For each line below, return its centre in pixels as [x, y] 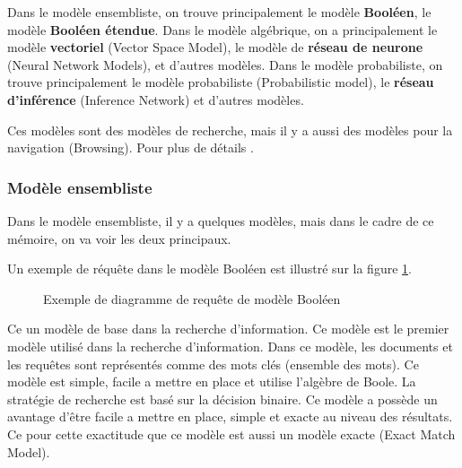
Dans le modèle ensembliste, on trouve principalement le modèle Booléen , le [219, 12]
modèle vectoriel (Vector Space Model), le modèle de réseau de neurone [215, 47]
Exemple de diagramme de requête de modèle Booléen [192, 298]
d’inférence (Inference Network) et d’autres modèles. [156, 99]
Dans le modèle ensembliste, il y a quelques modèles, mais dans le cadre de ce [221, 220]
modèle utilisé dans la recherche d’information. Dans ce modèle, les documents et [230, 346]
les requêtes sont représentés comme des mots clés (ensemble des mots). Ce [213, 364]
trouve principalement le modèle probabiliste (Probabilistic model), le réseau [221, 82]
